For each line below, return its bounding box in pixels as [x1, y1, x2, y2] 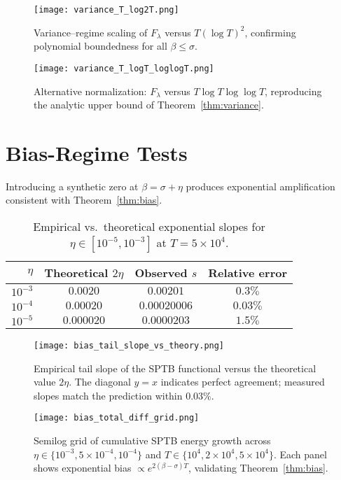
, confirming [244, 24, 296, 39]
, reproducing [265, 83, 322, 98]
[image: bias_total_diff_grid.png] [34, 413, 200, 423]
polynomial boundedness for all [34, 38, 167, 53]
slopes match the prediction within [34, 388, 183, 402]
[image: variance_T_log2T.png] [34, 5, 179, 15]
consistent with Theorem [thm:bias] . [6, 192, 162, 207]
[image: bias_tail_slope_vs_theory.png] [34, 341, 225, 351]
